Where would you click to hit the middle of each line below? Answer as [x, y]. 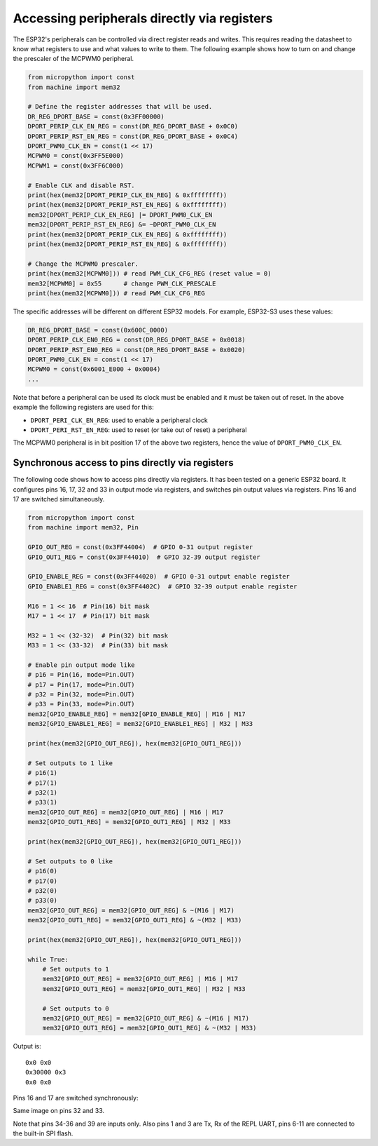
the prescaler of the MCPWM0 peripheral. [73, 59]
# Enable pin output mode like [82, 665]
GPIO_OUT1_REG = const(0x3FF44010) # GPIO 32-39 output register [144, 557]
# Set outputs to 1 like [70, 763]
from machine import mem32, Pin [83, 527]
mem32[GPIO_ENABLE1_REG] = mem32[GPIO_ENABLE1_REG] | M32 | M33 [140, 724]
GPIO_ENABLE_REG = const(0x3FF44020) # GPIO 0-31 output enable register [159, 577]
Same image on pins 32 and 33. [59, 1111]
